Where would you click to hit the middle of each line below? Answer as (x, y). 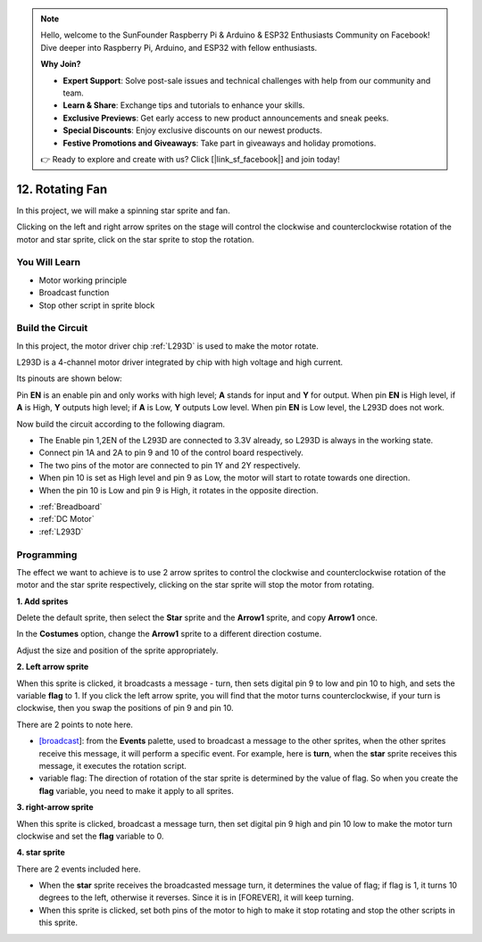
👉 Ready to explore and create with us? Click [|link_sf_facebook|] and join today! (190, 159)
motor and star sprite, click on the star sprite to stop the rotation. (135, 239)
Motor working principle (83, 280)
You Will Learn (49, 262)
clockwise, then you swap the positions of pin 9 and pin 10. (125, 708)
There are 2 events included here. (79, 869)
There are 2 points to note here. (75, 724)
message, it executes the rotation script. (113, 765)
